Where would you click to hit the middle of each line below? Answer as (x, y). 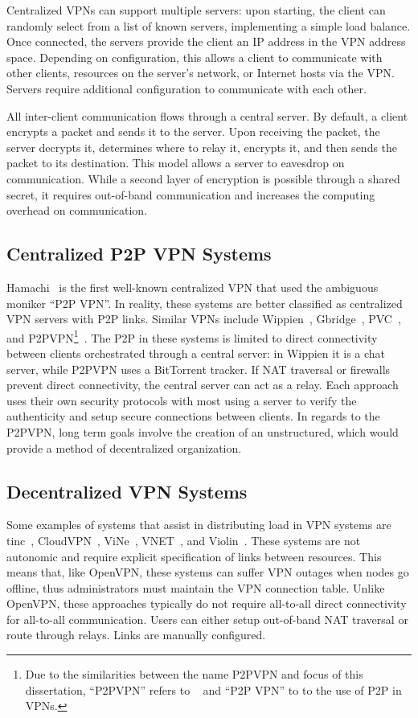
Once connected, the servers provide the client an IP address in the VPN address (206, 41)
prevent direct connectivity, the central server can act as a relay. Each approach (203, 385)
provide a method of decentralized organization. (124, 447)
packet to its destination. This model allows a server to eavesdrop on (176, 163)
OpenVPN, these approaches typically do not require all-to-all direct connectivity (207, 603)
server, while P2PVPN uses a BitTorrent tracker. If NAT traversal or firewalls (199, 369)
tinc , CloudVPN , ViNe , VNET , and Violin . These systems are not (184, 540)
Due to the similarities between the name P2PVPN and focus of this (194, 674)
